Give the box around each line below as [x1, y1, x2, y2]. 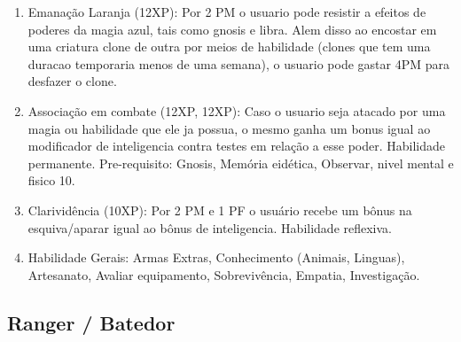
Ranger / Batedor [7, 308, 176, 336]
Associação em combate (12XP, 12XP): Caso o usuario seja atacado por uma [27, 101, 446, 120]
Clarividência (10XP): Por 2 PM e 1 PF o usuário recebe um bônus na [27, 200, 412, 219]
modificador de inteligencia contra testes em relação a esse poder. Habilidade [27, 136, 445, 155]
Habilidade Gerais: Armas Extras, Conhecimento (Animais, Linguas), [27, 248, 405, 267]
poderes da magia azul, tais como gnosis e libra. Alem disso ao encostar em [27, 19, 437, 38]
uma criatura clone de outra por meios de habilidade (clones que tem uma [27, 37, 431, 56]
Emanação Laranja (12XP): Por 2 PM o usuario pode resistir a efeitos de [27, 3, 426, 20]
